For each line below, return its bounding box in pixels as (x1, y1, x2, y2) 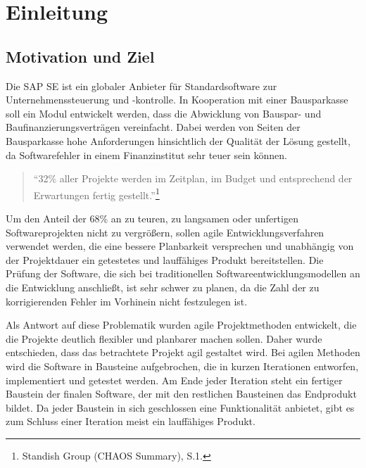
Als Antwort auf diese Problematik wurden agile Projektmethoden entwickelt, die (6, 317, 357, 332)
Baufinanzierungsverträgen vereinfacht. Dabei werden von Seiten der (6, 120, 301, 134)
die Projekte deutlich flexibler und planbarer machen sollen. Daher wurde (6, 331, 322, 346)
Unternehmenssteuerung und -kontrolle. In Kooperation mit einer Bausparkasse (6, 92, 348, 107)
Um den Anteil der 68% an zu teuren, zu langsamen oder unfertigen (6, 210, 298, 225)
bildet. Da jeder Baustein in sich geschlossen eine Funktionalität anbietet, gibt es (6, 400, 355, 415)
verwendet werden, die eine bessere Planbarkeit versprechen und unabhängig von (6, 239, 354, 253)
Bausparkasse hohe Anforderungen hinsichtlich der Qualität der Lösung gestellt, (6, 133, 351, 148)
